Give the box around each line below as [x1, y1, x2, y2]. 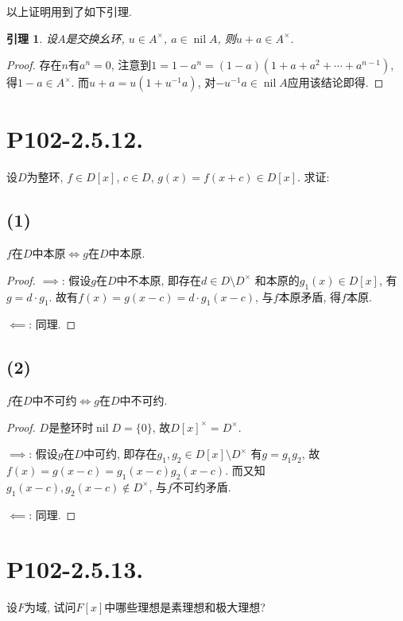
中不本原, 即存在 [116, 271, 202, 288]
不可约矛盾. [172, 478, 231, 495]
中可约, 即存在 [83, 445, 157, 462]
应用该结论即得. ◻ [287, 74, 384, 91]
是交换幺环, [65, 29, 125, 46]
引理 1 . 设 [6, 29, 57, 46]
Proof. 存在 [6, 56, 62, 73]
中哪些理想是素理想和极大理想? [104, 599, 265, 615]
